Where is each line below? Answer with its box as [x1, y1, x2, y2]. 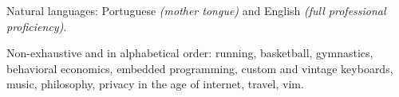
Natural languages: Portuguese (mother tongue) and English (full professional [6, 2, 386, 18]
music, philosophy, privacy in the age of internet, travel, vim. [6, 76, 304, 92]
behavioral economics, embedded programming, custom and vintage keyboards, [6, 60, 393, 76]
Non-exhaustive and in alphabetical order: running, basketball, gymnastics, [6, 45, 373, 61]
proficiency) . [6, 17, 67, 34]
